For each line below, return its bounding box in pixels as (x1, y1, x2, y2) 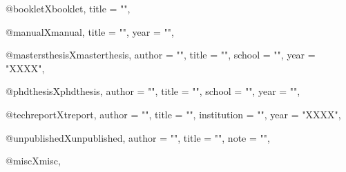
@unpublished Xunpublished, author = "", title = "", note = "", (6, 130, 270, 144)
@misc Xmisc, (6, 153, 61, 168)
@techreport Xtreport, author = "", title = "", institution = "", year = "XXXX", (6, 107, 341, 121)
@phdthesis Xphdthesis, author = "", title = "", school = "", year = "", (6, 84, 300, 98)
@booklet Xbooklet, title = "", (6, 1, 131, 15)
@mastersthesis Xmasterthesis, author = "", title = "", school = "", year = (6, 47, 316, 62)
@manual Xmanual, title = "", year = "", (6, 24, 174, 39)
